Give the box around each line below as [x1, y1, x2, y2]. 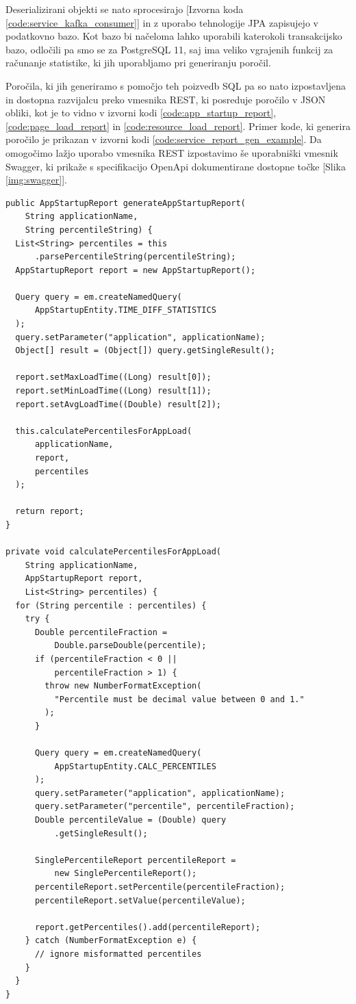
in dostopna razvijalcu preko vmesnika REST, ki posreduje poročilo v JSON [5, 92, 326, 106]
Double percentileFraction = [34, 627, 168, 637]
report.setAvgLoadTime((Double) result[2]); [15, 399, 221, 409]
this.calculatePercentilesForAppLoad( [15, 426, 192, 436]
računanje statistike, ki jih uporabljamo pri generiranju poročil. [5, 55, 271, 70]
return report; [15, 506, 84, 517]
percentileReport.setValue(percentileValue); [34, 895, 246, 905]
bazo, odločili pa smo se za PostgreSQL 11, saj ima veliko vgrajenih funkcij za [5, 42, 333, 56]
